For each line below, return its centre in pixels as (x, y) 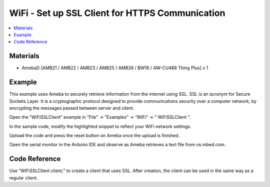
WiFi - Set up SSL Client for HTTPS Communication (117, 13)
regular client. (23, 178)
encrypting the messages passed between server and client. (72, 108)
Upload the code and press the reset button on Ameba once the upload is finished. (94, 136)
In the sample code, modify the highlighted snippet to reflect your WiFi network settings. (100, 126)
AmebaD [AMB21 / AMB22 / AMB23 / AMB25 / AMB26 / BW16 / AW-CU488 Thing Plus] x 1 (115, 68)
